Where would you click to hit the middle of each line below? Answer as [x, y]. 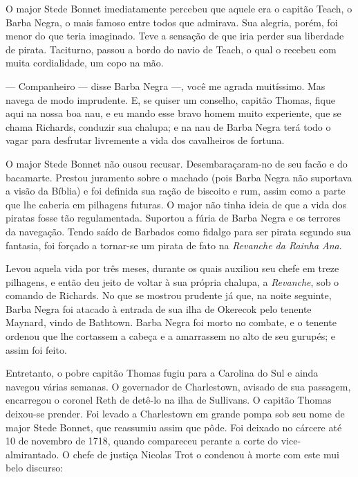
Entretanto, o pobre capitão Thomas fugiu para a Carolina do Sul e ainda [162, 373]
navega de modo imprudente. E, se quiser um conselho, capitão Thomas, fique [170, 99]
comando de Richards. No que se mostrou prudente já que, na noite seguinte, [169, 295]
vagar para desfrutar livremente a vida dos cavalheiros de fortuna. [145, 140]
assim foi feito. [36, 349]
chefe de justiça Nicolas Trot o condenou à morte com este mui [206, 454]
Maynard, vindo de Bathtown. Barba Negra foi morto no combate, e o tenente [171, 322]
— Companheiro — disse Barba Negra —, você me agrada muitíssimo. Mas [166, 85]
